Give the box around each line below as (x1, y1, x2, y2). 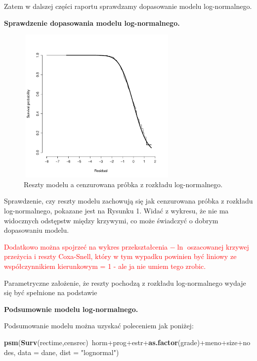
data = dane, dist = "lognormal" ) (18, 347, 119, 357)
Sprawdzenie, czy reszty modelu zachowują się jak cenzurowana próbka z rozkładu (4, 196, 253, 206)
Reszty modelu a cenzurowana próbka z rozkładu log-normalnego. (24, 179, 223, 189)
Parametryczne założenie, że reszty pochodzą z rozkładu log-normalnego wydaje (4, 277, 246, 288)
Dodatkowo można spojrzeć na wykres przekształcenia (4, 241, 168, 252)
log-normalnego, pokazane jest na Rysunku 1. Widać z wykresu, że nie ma (4, 205, 229, 215)
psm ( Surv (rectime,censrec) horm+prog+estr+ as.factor (4, 337, 178, 347)
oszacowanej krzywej (187, 241, 249, 252)
